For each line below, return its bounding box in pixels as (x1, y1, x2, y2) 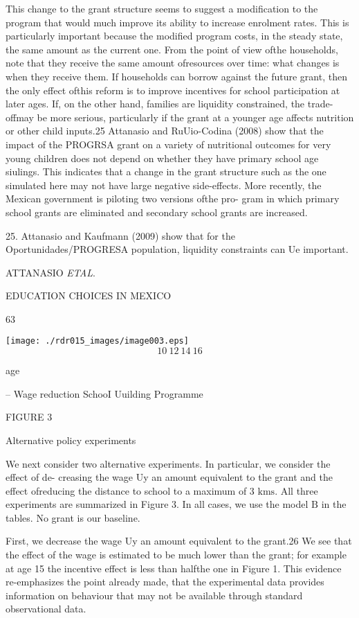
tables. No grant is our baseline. (6, 510, 140, 524)
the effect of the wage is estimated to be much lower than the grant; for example (6, 547, 347, 562)
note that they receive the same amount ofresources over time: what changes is (6, 55, 340, 70)
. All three (275, 483, 318, 497)
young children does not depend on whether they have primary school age (6, 150, 319, 165)
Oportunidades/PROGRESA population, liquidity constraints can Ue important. (6, 242, 349, 256)
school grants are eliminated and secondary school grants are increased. (6, 204, 308, 219)
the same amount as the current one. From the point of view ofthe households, (6, 42, 338, 56)
